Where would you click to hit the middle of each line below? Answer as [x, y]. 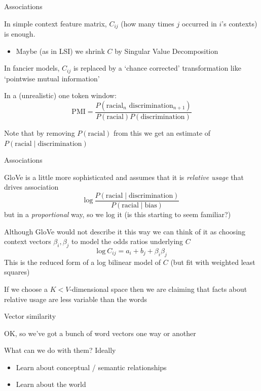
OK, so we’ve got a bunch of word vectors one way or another [100, 333]
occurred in [199, 23]
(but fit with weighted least [213, 262]
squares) [17, 272]
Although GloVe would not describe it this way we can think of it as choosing [125, 231]
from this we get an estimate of [162, 132]
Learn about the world [51, 384]
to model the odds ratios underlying [127, 241]
